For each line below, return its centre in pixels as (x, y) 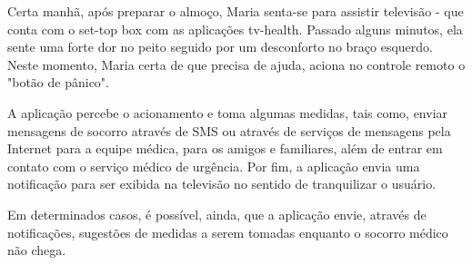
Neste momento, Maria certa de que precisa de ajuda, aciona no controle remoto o (236, 64)
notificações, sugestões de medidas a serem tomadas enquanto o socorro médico (228, 232)
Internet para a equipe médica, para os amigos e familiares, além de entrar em (225, 148)
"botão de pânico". (58, 82)
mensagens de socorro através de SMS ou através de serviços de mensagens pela (229, 130)
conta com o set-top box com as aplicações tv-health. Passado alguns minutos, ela (235, 29)
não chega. (37, 250)
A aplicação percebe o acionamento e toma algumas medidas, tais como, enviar (228, 112)
